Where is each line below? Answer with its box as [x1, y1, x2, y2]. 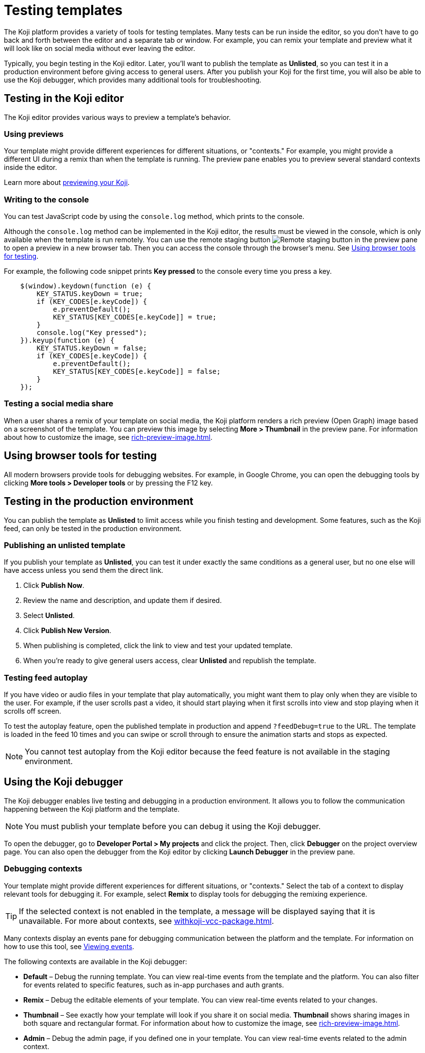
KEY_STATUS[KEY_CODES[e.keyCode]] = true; [53, 313, 217, 321]
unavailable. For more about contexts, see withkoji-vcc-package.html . [19, 916, 274, 926]
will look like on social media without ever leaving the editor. [4, 44, 196, 52]
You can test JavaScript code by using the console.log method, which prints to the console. [4, 212, 305, 221]
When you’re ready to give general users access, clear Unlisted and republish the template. [23, 656, 316, 665]
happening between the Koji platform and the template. [4, 804, 180, 813]
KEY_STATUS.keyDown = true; [36, 290, 143, 298]
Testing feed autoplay [4, 672, 88, 683]
